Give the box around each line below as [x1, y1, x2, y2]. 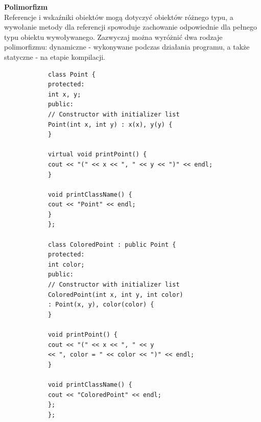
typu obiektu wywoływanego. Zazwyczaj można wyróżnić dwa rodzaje [4, 31, 223, 42]
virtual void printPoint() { [48, 151, 147, 158]
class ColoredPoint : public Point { [48, 241, 176, 248]
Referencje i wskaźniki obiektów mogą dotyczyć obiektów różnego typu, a [4, 11, 233, 22]
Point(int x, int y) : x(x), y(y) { [48, 121, 173, 128]
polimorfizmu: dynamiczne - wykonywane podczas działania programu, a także [4, 41, 250, 52]
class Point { [48, 71, 96, 78]
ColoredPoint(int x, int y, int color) [48, 291, 183, 298]
